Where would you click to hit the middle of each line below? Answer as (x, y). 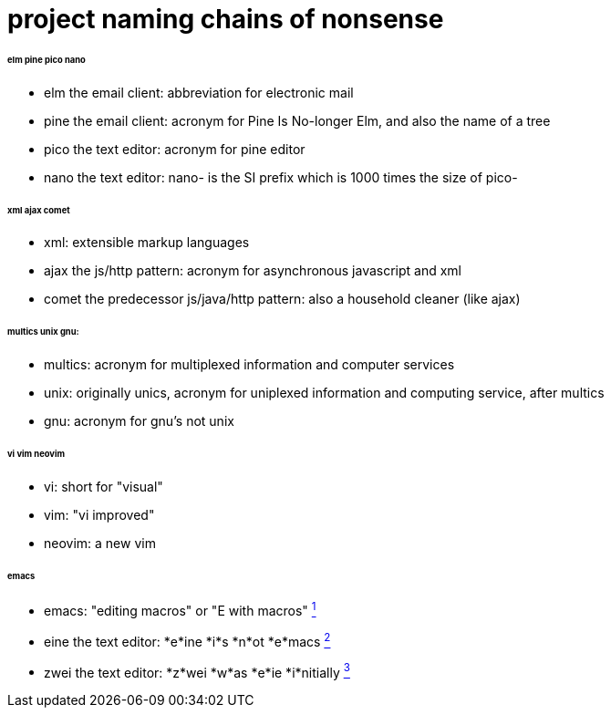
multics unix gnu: (43, 332)
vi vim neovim (36, 453)
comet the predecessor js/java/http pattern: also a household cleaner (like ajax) (282, 299)
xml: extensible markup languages (147, 243)
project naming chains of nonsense (226, 19)
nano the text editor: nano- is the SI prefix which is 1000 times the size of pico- (281, 177)
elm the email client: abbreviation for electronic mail (199, 92)
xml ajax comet (39, 210)
